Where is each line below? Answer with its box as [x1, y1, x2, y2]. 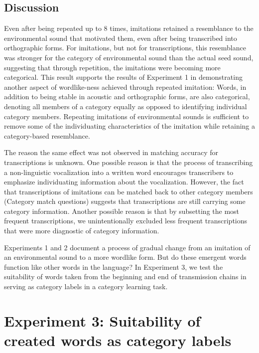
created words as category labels [4, 330, 232, 351]
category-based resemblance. [4, 130, 90, 141]
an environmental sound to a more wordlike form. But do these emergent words [4, 252, 247, 262]
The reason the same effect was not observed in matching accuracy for [4, 147, 219, 158]
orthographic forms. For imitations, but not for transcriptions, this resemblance [4, 42, 246, 53]
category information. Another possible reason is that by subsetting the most [4, 205, 240, 216]
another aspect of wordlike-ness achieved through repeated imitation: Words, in [4, 81, 247, 92]
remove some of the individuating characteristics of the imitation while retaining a [4, 121, 255, 131]
